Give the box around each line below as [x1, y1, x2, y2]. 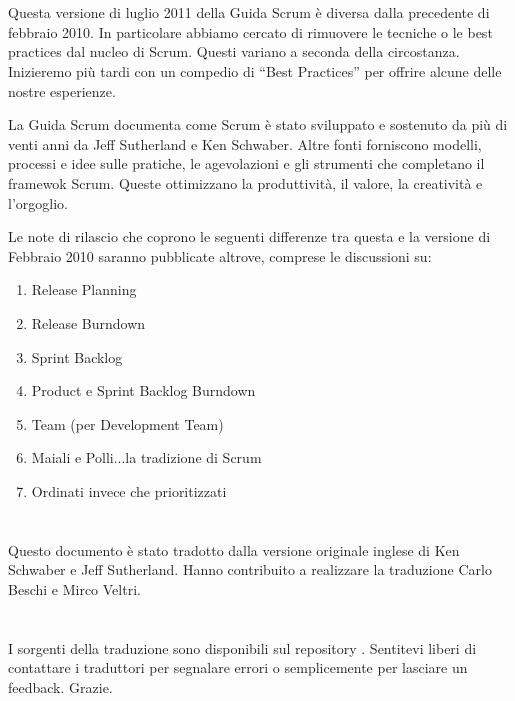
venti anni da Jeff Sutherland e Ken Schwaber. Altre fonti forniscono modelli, [8, 133, 482, 154]
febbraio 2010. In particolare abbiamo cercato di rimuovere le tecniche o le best [8, 21, 493, 42]
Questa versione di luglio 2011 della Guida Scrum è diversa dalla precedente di [8, 2, 490, 23]
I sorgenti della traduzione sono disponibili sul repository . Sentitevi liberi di [8, 637, 477, 658]
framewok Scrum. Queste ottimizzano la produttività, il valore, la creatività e [8, 172, 483, 193]
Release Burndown [31, 312, 146, 333]
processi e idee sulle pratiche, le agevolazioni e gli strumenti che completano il [8, 153, 485, 174]
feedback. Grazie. [8, 676, 113, 697]
